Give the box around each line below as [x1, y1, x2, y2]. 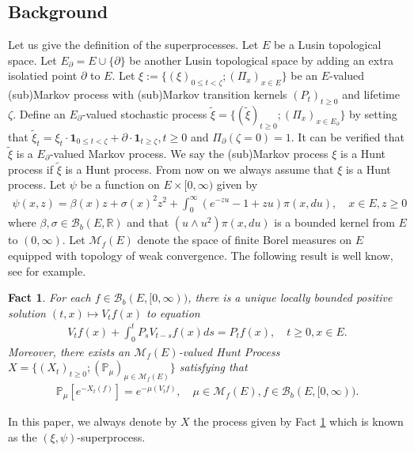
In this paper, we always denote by [8, 413, 177, 430]
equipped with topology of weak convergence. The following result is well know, [8, 246, 393, 263]
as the [8, 428, 37, 445]
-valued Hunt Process [178, 343, 280, 359]
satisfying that [179, 359, 248, 375]
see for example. [8, 262, 86, 279]
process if [8, 160, 53, 177]
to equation [146, 304, 200, 321]
